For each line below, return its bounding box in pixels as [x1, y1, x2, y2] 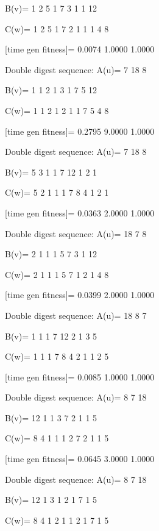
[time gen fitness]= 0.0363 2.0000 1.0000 [5, 206, 155, 219]
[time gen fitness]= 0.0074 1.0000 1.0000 [5, 43, 155, 55]
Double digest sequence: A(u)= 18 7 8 [5, 227, 147, 240]
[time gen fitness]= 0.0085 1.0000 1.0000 [5, 370, 155, 383]
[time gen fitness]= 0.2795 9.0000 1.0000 [5, 124, 155, 137]
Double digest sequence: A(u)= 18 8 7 [5, 308, 147, 321]
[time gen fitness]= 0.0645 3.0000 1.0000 [5, 452, 155, 465]
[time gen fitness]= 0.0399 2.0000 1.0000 [5, 288, 155, 301]
